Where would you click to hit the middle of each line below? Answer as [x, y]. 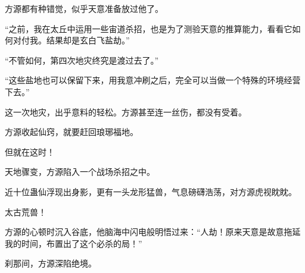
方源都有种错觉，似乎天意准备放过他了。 [84, 8]
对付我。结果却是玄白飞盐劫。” [71, 40]
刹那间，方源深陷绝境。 [51, 263]
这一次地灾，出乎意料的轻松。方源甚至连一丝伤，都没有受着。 [126, 112]
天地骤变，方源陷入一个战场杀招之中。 [80, 172]
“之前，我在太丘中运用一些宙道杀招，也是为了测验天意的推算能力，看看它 [149, 28]
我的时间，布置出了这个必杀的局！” [74, 243]
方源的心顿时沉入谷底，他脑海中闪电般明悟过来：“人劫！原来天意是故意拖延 [153, 232]
